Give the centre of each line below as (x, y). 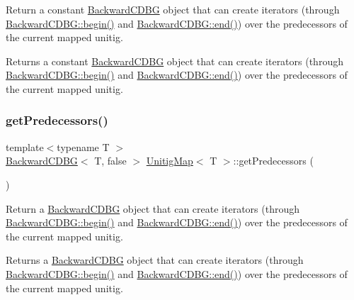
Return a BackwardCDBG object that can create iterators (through (153, 208)
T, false (110, 161)
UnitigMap (170, 161)
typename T (83, 146)
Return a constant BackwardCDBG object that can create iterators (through (173, 9)
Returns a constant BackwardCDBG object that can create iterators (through (175, 61)
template (25, 146)
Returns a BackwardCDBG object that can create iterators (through (155, 260)
